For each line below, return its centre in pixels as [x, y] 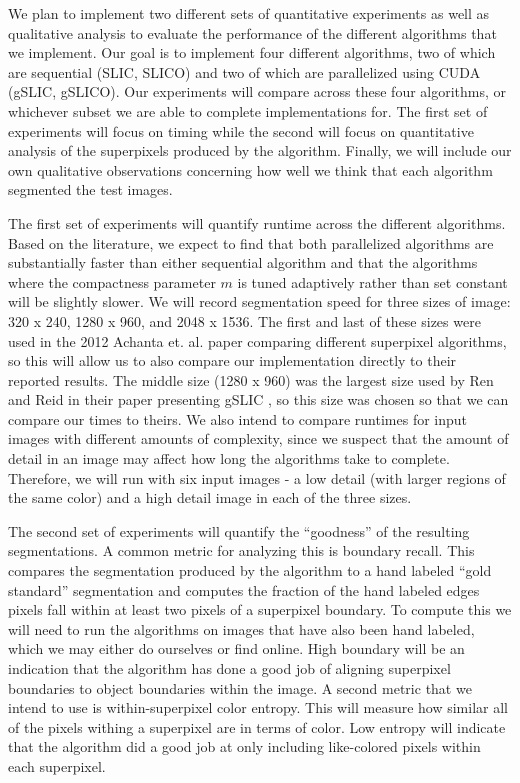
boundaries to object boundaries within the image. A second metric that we [240, 687]
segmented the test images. [90, 189]
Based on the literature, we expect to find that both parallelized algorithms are [251, 242]
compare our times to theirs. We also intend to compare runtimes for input [238, 418]
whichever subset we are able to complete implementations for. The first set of [248, 110]
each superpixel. [57, 765]
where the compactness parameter [112, 281]
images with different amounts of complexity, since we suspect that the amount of [258, 438]
